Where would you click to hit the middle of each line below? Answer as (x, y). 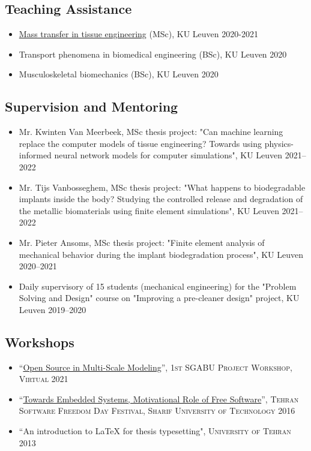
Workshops (40, 342)
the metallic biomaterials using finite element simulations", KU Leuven (149, 210)
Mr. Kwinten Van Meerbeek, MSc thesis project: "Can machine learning (151, 132)
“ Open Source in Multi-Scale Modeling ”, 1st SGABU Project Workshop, (155, 367)
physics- (279, 143)
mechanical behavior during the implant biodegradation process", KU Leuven (161, 254)
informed (35, 155)
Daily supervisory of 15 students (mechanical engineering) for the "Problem (158, 286)
